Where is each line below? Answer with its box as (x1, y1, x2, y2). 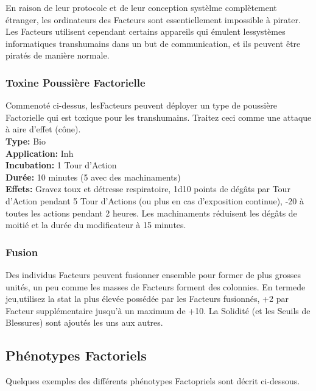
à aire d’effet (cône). (5, 123, 81, 135)
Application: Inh (5, 146, 74, 159)
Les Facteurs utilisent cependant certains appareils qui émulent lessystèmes (5, 25, 286, 38)
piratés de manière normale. (5, 49, 110, 62)
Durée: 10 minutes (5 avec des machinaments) (5, 170, 181, 183)
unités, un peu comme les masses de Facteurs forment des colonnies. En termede (5, 280, 306, 293)
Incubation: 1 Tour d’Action (5, 159, 117, 171)
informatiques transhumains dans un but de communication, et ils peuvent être (5, 37, 301, 49)
